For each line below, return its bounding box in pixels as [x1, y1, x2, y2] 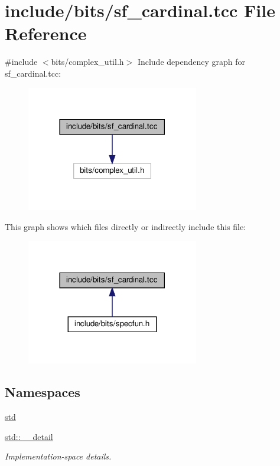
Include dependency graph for [137, 55, 245, 68]
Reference [5, 21, 87, 45]
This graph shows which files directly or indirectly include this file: [5, 220, 246, 232]
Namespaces [5, 383, 80, 401]
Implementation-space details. [5, 450, 112, 462]
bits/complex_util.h [51, 55, 124, 68]
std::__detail [5, 430, 53, 442]
